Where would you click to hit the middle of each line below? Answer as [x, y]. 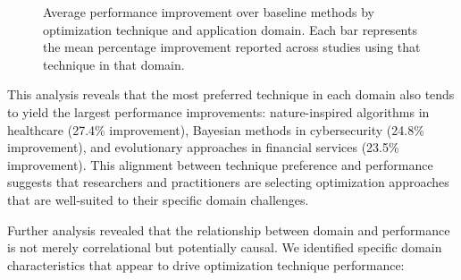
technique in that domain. [114, 64]
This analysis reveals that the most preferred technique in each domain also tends [231, 94]
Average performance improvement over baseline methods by [209, 12]
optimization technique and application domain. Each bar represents [230, 29]
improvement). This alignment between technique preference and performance [220, 164]
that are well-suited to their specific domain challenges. [158, 199]
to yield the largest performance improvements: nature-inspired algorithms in [218, 111]
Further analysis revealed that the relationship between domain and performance [229, 229]
